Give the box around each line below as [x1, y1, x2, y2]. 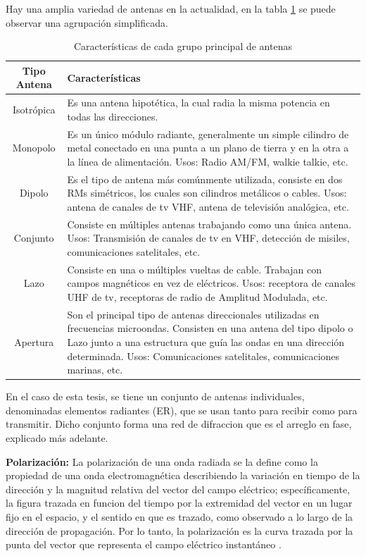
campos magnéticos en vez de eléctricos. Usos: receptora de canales [67, 276, 356, 290]
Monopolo [12, 140, 56, 155]
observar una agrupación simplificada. [6, 15, 168, 30]
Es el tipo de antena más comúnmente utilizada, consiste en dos [67, 171, 343, 186]
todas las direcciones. [67, 109, 158, 123]
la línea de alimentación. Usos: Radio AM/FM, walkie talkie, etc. [67, 154, 348, 168]
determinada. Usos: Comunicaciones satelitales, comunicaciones [67, 348, 340, 363]
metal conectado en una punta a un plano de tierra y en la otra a [67, 140, 349, 155]
